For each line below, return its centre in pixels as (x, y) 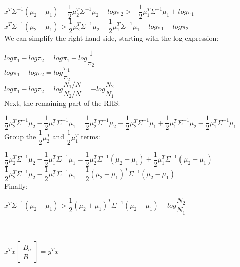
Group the (20, 137)
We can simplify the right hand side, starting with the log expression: (111, 38)
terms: (91, 137)
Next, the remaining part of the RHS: (62, 103)
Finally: (16, 185)
